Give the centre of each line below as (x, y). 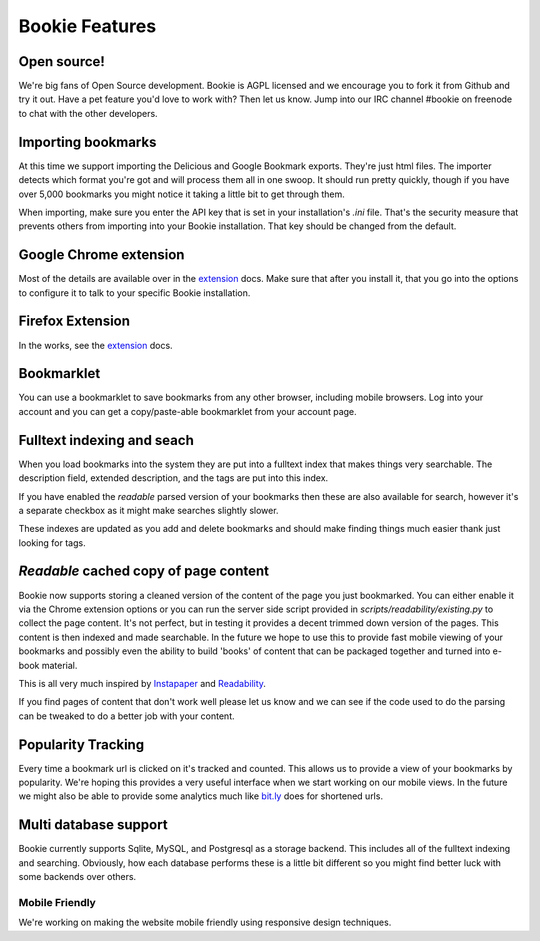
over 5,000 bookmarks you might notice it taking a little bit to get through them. (181, 194)
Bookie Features (87, 26)
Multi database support (93, 825)
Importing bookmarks (87, 141)
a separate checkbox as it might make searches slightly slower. (148, 510)
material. (59, 665)
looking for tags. (52, 542)
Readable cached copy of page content (144, 571)
